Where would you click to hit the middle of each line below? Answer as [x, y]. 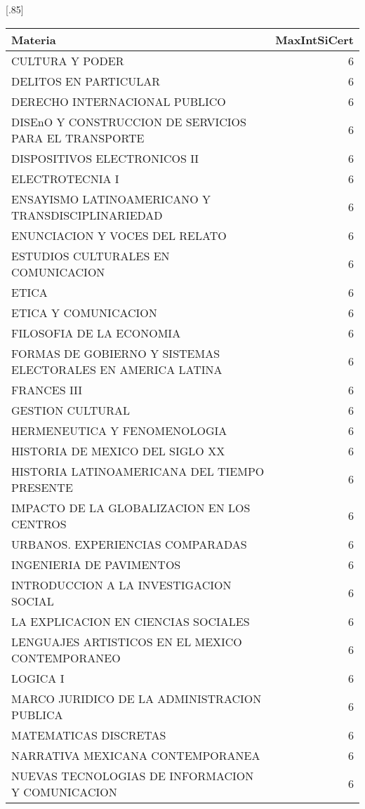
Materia [34, 39]
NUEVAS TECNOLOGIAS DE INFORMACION [133, 775]
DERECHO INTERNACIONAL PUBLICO [119, 101]
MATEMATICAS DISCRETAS [89, 735]
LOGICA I [38, 678]
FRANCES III [47, 389]
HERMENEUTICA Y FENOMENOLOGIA [119, 430]
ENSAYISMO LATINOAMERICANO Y [111, 199]
